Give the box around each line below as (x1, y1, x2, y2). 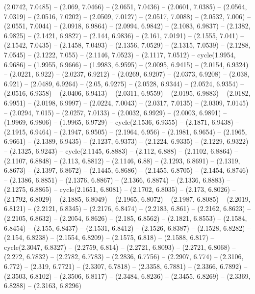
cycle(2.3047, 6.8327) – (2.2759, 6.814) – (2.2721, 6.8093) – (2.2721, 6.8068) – (4, 241, 236, 252)
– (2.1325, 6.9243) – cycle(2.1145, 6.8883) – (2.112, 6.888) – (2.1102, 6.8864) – (4, 145, 238, 156)
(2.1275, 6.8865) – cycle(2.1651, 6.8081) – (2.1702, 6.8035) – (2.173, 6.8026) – (4, 184, 236, 194)
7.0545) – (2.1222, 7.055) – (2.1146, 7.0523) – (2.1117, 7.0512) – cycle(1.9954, (4, 49, 236, 59)
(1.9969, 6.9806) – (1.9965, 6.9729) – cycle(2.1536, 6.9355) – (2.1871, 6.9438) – (4, 117, 239, 127)
